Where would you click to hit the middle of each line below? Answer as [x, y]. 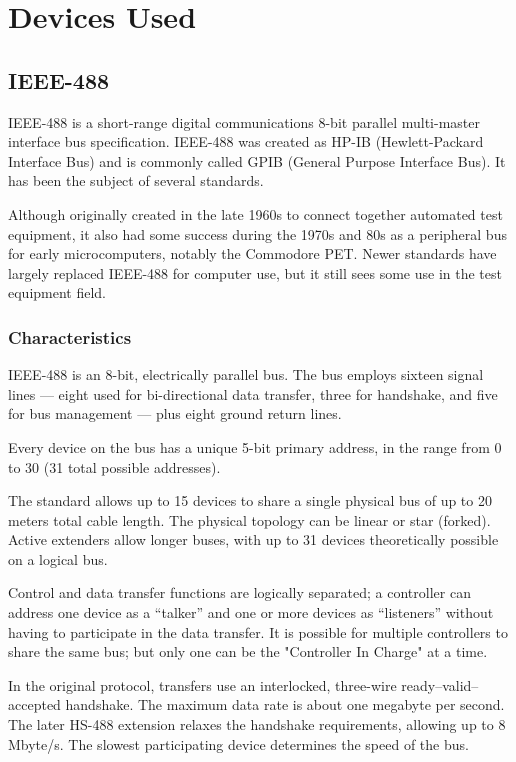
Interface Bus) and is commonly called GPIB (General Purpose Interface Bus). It [257, 160]
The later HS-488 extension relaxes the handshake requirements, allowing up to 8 [257, 724]
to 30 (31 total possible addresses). [114, 466]
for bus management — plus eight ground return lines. [175, 413]
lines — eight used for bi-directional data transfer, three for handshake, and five [253, 393]
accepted [34, 704]
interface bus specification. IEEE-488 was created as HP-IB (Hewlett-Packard [246, 141]
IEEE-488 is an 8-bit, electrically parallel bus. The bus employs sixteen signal [246, 374]
